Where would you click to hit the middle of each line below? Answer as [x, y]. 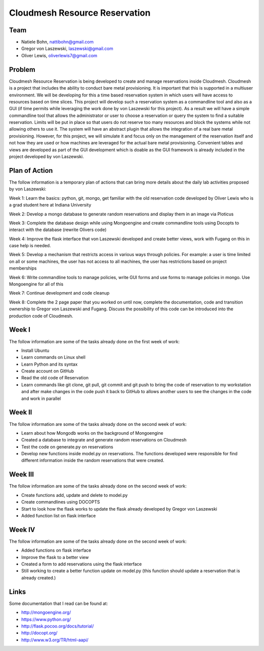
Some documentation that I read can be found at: [58, 603]
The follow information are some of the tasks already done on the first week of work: [94, 341]
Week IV [22, 529]
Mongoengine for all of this [36, 284]
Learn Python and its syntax [49, 364]
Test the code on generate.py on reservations [67, 447]
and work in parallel [41, 398]
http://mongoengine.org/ [46, 612]
